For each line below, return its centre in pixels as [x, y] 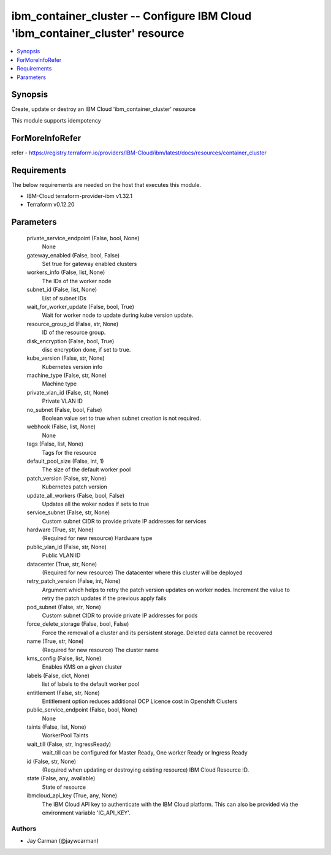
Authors [24, 829]
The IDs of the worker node [77, 281]
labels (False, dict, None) [58, 675]
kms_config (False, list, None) [64, 658]
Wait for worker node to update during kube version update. [118, 315]
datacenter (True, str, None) [62, 564]
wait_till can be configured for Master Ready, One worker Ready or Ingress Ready [145, 753]
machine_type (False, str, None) [67, 375]
